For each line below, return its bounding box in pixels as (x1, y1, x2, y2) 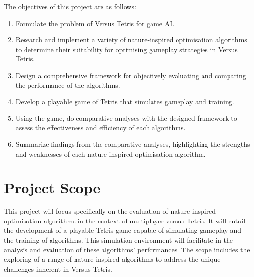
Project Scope (4, 177, 101, 197)
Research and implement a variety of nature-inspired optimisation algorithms (15, 34, 247, 45)
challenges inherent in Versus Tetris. (4, 263, 112, 274)
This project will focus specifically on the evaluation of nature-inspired (4, 206, 216, 216)
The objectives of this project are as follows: (4, 1, 136, 11)
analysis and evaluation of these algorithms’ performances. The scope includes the (4, 244, 250, 254)
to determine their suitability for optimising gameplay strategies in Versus (15, 44, 238, 54)
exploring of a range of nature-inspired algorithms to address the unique (4, 254, 221, 264)
